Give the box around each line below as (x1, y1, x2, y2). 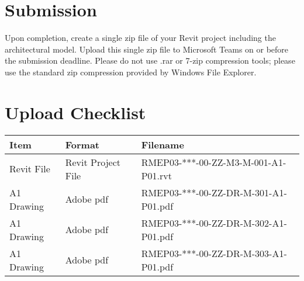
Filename (141, 137, 184, 151)
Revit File (9, 162, 50, 176)
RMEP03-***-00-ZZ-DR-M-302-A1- (141, 216, 287, 230)
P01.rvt (141, 168, 172, 182)
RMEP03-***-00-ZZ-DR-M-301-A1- (141, 185, 287, 199)
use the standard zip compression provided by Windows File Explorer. (5, 65, 257, 78)
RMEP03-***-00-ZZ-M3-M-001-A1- (141, 155, 286, 169)
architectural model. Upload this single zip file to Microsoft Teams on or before (5, 43, 289, 55)
